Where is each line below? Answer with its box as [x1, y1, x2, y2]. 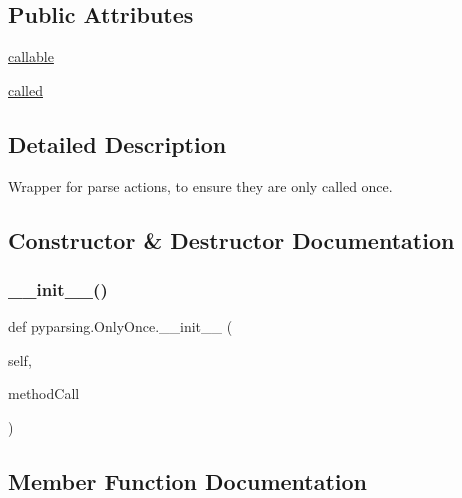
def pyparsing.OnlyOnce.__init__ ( [8, 316, 233, 337]
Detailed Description [8, 128, 227, 159]
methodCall [8, 383, 80, 404]
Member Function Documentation [8, 465, 368, 496]
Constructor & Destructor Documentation [8, 224, 455, 255]
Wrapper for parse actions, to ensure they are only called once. [8, 175, 393, 196]
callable [8, 46, 54, 67]
